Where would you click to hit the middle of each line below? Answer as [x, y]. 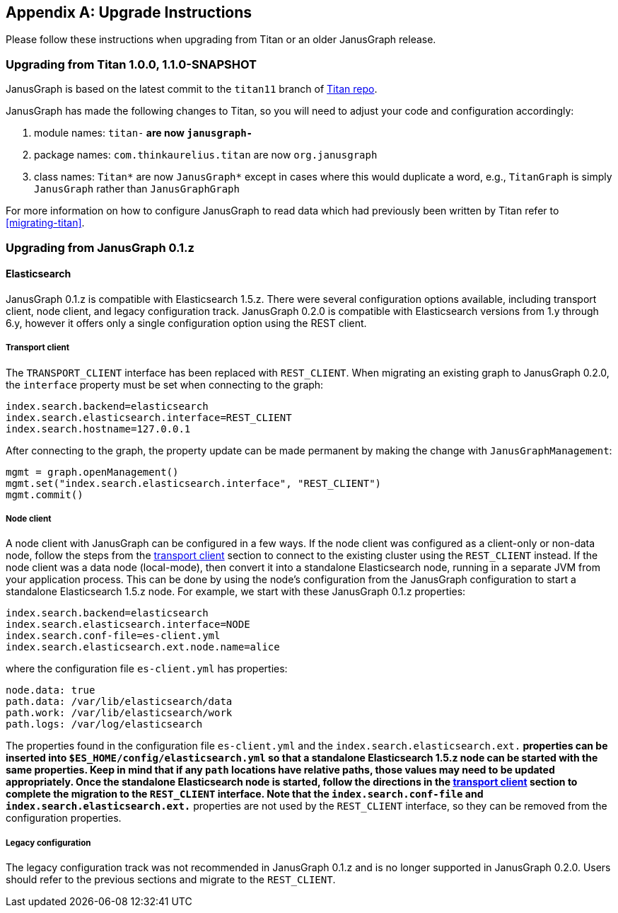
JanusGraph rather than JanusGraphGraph [137, 189]
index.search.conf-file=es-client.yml [113, 636]
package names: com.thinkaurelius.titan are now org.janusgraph [206, 155]
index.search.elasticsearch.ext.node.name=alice [143, 647]
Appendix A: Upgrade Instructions [129, 12]
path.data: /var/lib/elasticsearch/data [119, 702]
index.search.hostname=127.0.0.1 [98, 429]
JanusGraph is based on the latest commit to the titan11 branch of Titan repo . [192, 89]
